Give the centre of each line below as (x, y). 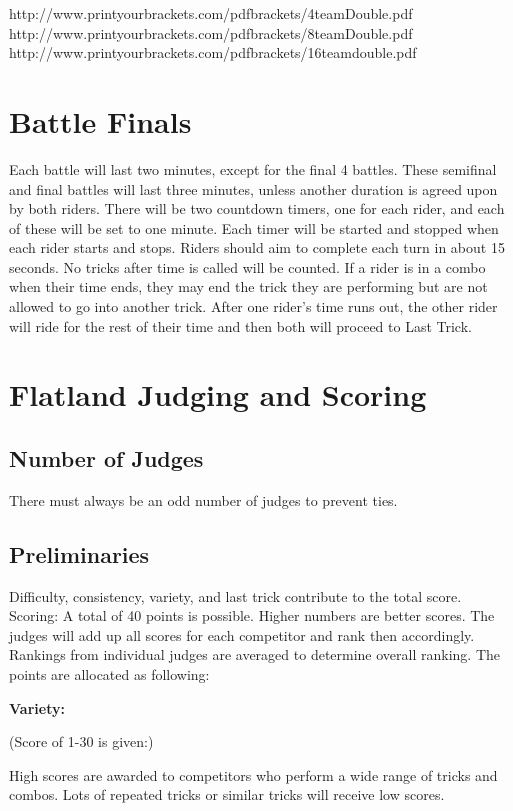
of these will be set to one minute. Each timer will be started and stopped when (254, 227)
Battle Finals (100, 120)
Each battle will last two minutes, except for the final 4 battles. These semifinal (253, 168)
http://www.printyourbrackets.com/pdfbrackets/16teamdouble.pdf (213, 52)
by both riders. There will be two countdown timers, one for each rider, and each (257, 208)
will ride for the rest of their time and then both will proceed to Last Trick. (240, 325)
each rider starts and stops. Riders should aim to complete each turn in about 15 (257, 247)
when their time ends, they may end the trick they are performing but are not (248, 286)
